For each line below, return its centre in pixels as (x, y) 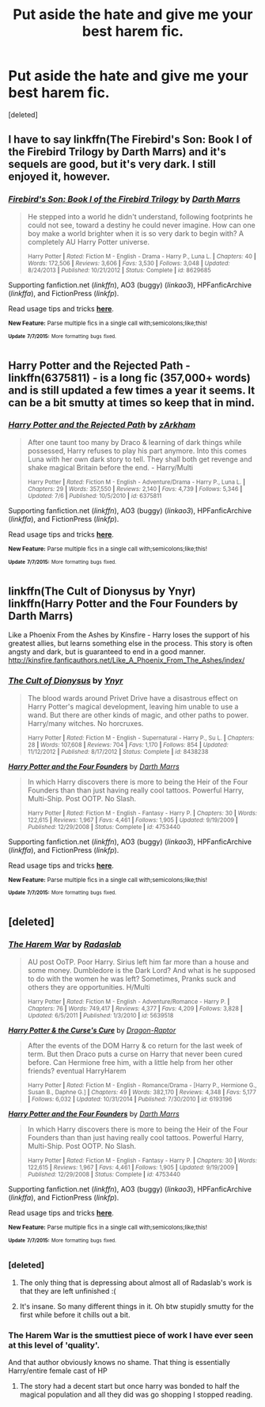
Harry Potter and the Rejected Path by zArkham (102, 425)
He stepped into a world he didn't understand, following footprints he (140, 216)
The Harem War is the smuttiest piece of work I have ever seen (131, 1335)
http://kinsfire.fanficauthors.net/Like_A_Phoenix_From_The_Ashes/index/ (127, 660)
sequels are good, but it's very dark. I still (112, 164)
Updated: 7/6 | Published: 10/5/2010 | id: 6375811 (95, 496)
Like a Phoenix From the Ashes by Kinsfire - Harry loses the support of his (129, 635)
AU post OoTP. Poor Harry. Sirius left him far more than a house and (138, 962)
